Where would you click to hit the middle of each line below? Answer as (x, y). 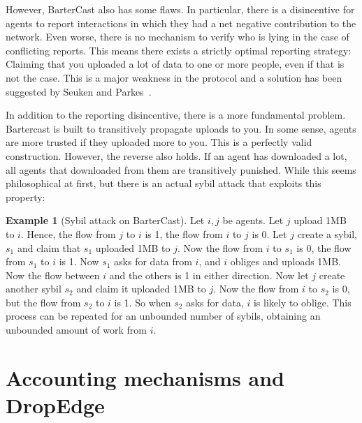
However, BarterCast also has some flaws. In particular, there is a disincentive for (180, 9)
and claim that (49, 247)
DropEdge (55, 405)
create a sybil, (327, 233)
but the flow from (43, 302)
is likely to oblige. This (302, 302)
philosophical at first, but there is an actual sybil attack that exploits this (164, 183)
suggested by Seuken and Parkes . (79, 91)
